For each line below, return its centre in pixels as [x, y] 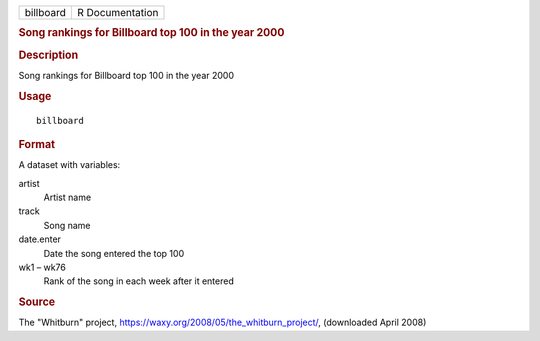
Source [37, 302]
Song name [67, 225]
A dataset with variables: [69, 165]
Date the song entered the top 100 [114, 253]
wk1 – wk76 [42, 267]
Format [36, 144]
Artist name [67, 197]
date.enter [40, 239]
